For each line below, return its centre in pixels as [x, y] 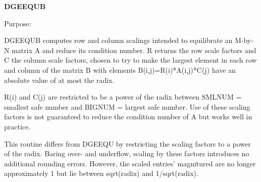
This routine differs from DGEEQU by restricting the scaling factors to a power [128, 143]
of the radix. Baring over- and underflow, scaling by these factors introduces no [127, 153]
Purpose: [18, 23]
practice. [17, 126]
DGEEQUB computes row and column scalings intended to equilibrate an [118, 40]
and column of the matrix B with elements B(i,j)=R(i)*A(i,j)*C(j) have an [120, 70]
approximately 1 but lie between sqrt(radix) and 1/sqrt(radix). [101, 173]
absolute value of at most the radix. [59, 80]
